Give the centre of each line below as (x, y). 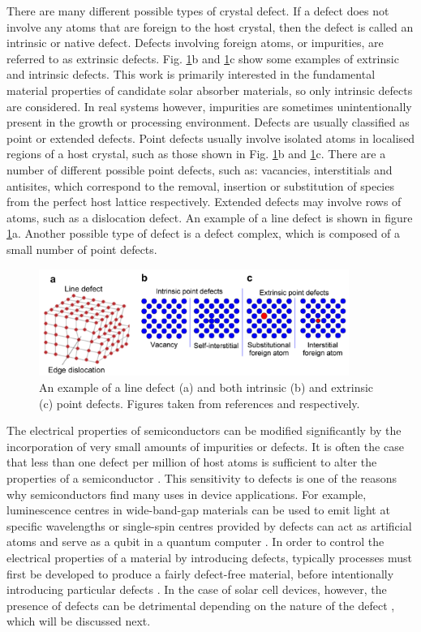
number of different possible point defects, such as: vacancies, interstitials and (200, 169)
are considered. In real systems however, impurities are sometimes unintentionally (209, 106)
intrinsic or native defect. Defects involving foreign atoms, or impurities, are (195, 43)
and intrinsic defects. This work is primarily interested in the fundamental (191, 74)
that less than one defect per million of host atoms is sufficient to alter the (192, 462)
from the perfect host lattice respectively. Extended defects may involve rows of (204, 202)
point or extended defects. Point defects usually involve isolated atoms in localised (211, 138)
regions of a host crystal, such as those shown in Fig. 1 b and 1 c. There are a (196, 154)
